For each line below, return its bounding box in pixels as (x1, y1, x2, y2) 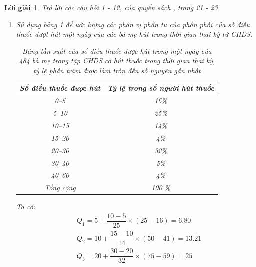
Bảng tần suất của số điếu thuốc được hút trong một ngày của (22, 45, 212, 56)
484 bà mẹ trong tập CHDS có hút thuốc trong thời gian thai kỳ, (19, 55, 215, 66)
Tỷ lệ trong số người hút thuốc (107, 82, 214, 93)
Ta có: (16, 201, 36, 212)
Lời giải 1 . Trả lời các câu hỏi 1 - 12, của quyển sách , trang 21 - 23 (4, 2, 218, 12)
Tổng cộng (44, 182, 76, 193)
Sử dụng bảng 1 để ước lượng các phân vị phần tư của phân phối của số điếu (16, 19, 250, 29)
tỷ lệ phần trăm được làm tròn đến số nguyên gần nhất (33, 65, 201, 75)
